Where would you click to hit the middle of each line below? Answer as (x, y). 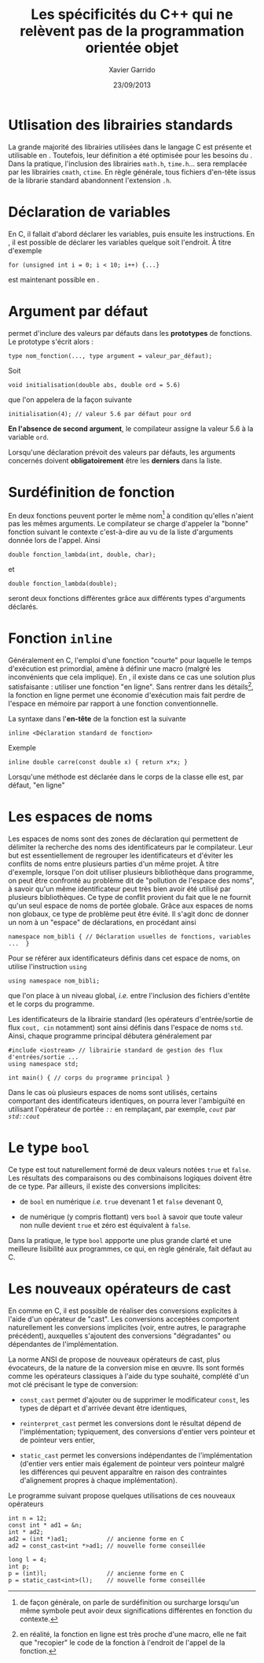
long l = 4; (27, 1559)
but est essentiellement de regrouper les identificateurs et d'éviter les (121, 855)
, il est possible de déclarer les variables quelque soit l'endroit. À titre (120, 242)
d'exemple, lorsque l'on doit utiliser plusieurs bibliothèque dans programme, (131, 872)
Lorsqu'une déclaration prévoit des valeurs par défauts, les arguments (122, 452)
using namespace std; (44, 1064)
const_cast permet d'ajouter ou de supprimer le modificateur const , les (134, 1399)
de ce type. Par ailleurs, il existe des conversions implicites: (104, 1186)
